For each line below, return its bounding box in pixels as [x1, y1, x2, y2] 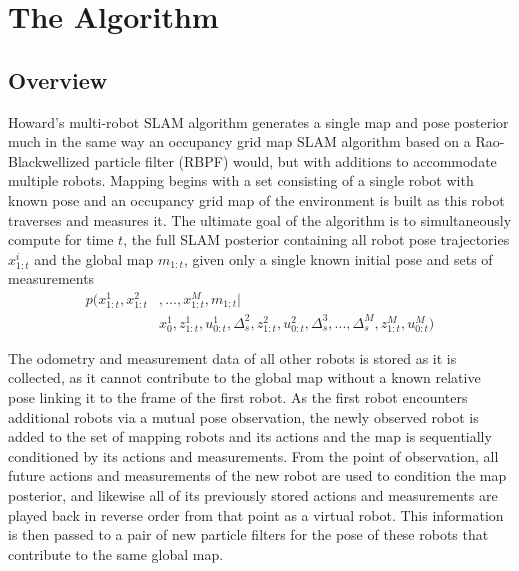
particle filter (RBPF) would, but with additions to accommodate [94, 150, 497, 171]
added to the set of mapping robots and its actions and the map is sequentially [8, 426, 492, 447]
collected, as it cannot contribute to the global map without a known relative [8, 367, 481, 388]
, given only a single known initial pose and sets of [183, 248, 493, 269]
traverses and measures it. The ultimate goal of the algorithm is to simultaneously [8, 209, 512, 230]
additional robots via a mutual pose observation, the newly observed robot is [8, 406, 479, 427]
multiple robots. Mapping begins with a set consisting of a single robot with [8, 170, 474, 191]
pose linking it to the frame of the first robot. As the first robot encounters [8, 387, 468, 408]
